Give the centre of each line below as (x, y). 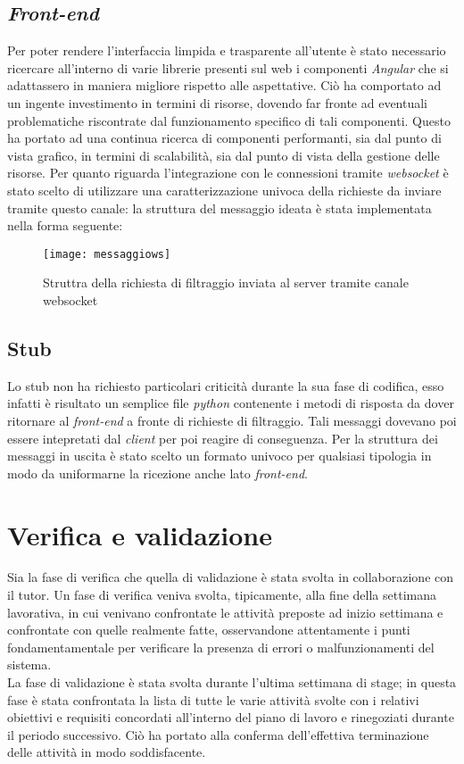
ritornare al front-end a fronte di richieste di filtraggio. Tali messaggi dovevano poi (232, 420)
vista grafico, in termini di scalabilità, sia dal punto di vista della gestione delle (224, 155)
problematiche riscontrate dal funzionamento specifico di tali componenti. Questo (229, 120)
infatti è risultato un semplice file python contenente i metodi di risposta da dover (231, 403)
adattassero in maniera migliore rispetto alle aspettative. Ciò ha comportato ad (224, 85)
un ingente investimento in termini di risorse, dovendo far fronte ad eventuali (218, 102)
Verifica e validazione (140, 534)
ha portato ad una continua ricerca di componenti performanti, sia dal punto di (224, 138)
